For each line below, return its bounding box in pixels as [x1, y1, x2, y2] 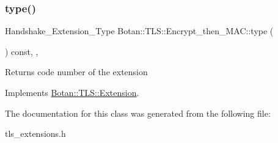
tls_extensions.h [5, 127, 66, 140]
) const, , [5, 45, 38, 57]
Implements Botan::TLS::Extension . [5, 86, 139, 98]
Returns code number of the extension [5, 65, 148, 78]
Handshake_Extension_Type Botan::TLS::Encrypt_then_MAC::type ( [5, 24, 274, 37]
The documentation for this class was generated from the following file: [5, 106, 271, 119]
